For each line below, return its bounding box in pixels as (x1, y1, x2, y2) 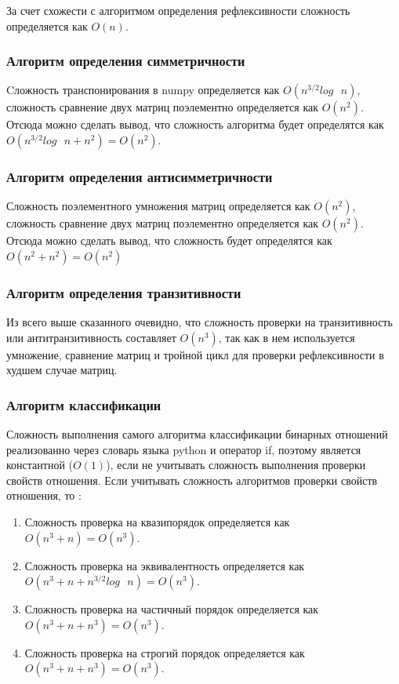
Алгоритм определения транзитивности (6, 282, 241, 302)
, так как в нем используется (218, 329, 355, 345)
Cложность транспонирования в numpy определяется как (6, 82, 280, 98)
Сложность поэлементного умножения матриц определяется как (6, 198, 310, 214)
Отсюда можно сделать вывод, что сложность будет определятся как (6, 232, 332, 249)
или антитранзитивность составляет (6, 329, 176, 345)
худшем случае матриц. (6, 362, 118, 378)
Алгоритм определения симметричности (6, 51, 245, 71)
